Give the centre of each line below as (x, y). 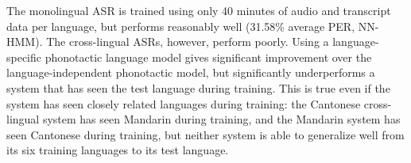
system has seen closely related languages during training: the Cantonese (184, 103)
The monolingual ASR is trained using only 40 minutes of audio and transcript (199, 10)
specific (24, 57)
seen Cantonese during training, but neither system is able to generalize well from (205, 134)
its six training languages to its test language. (118, 150)
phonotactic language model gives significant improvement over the (208, 57)
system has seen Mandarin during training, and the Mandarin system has (221, 119)
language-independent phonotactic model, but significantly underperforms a (191, 72)
